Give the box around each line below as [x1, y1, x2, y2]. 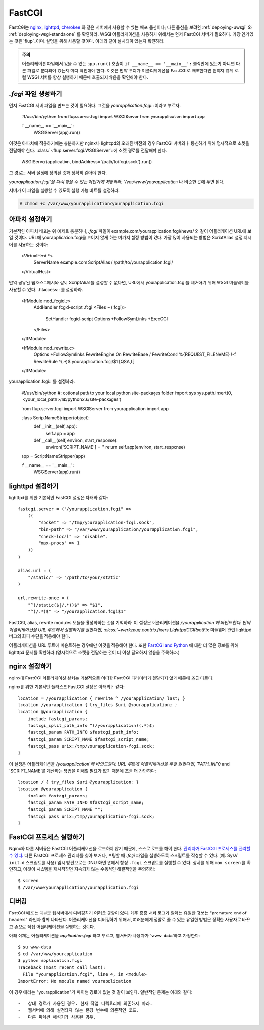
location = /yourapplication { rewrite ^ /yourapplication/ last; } [18, 695, 185, 701]
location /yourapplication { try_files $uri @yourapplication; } [18, 702, 178, 707]
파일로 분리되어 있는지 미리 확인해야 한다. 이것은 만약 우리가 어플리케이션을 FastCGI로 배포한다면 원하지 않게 [27, 68, 234, 73]
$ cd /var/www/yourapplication [18, 951, 93, 957]
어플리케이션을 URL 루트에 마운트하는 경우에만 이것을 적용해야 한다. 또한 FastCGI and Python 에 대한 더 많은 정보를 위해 [9, 642, 239, 648]
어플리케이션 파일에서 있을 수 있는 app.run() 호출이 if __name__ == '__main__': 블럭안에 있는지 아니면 [22, 61, 235, 67]
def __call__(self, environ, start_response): [33, 437, 118, 443]
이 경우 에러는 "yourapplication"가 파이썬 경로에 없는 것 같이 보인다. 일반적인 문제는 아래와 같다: [9, 989, 193, 995]
